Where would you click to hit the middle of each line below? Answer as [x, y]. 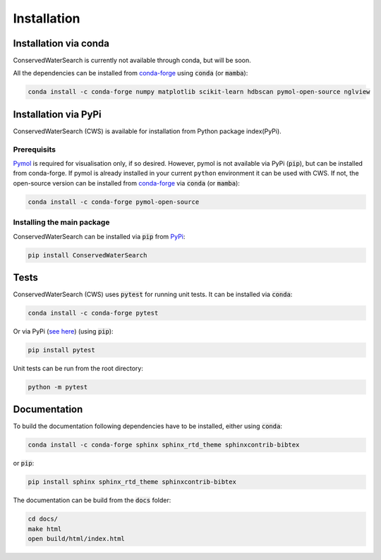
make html [45, 529]
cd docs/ [43, 519]
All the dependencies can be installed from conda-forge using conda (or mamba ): [131, 73]
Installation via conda [61, 43]
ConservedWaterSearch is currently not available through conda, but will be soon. [132, 61]
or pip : [24, 463]
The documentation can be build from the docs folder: [92, 500]
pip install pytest [61, 350]
